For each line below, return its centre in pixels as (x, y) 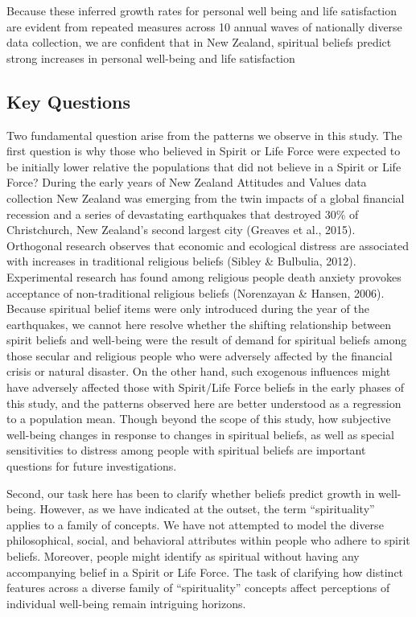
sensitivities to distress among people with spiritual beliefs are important (186, 450)
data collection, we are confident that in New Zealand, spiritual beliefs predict (199, 42)
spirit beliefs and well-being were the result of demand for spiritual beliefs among (207, 340)
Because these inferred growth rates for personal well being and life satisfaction (202, 10)
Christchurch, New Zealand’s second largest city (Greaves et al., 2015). (181, 230)
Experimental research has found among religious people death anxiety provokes (204, 276)
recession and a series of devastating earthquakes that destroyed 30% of (183, 214)
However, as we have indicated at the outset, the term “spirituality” (207, 509)
